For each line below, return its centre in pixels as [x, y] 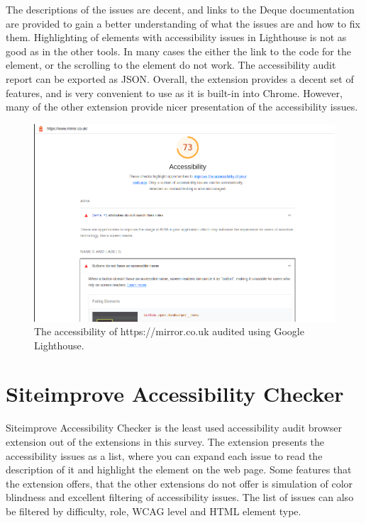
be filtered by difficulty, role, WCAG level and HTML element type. [154, 511]
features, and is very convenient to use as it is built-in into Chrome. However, [174, 92]
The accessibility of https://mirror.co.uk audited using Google [169, 331]
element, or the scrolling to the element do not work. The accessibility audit [171, 65]
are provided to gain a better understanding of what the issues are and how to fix [183, 23]
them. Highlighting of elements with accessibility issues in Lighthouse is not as [176, 37]
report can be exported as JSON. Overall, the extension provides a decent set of [180, 78]
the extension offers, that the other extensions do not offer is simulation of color [179, 483]
